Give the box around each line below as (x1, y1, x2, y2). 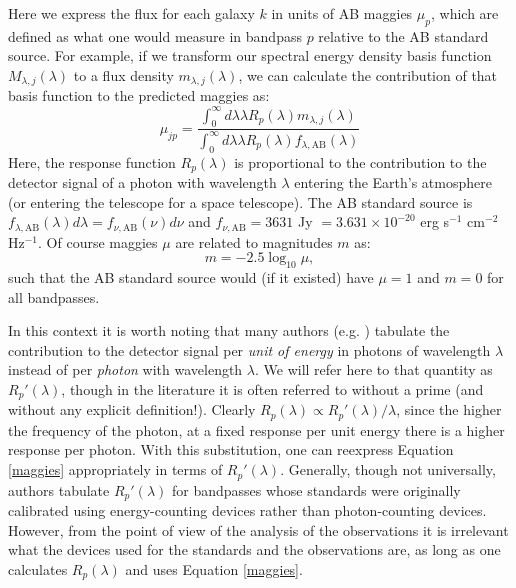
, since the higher (396, 399, 502, 420)
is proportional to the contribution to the (234, 151, 487, 172)
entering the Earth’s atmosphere (294, 171, 492, 192)
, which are (430, 3, 499, 23)
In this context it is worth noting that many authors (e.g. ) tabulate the (8, 320, 450, 341)
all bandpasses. (8, 286, 100, 307)
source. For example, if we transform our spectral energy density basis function (8, 45, 492, 66)
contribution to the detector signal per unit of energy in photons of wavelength (8, 339, 491, 360)
